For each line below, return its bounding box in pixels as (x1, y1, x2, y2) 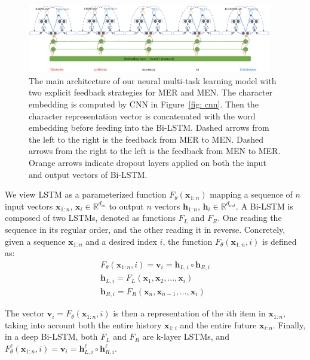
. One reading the (217, 211, 282, 224)
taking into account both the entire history (5, 318, 162, 331)
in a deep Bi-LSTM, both (5, 330, 98, 343)
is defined (262, 235, 297, 247)
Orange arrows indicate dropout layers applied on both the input (29, 156, 266, 169)
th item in (229, 307, 266, 319)
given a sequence (5, 235, 66, 247)
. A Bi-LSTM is (236, 199, 293, 212)
